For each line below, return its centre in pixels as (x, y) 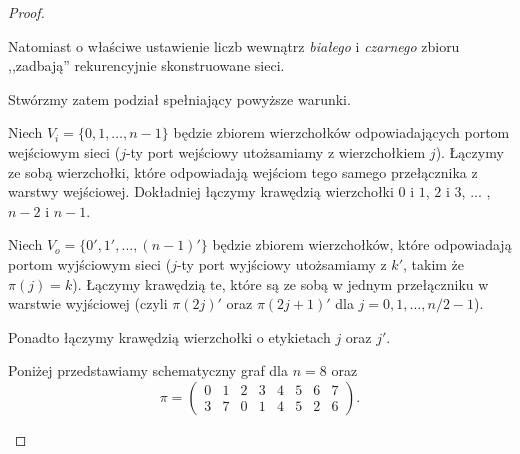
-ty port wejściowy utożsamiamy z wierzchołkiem (275, 151)
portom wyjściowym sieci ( (90, 263)
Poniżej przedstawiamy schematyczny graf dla (148, 370)
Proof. (26, 12)
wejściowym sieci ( (64, 151)
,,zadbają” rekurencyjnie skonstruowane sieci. (146, 65)
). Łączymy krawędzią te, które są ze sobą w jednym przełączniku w (280, 283)
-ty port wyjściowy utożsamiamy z (281, 263)
